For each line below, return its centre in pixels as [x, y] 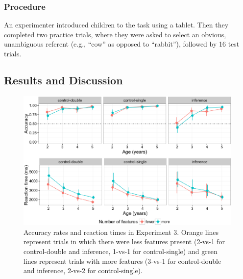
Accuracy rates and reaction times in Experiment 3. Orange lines [121, 232]
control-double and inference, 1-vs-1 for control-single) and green [121, 251]
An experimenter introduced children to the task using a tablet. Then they [116, 25]
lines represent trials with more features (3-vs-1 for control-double [122, 261]
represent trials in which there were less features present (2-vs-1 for [124, 241]
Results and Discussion [63, 80]
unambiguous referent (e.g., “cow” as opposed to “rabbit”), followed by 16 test [122, 44]
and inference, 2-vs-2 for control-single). [83, 270]
